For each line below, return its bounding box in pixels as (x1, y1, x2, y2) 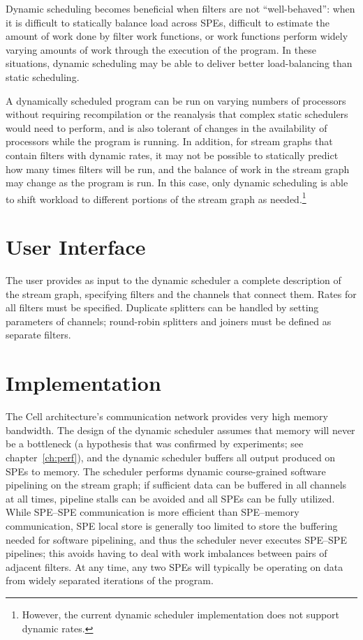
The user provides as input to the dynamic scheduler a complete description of (6, 273, 341, 288)
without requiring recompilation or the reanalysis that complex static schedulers (6, 107, 348, 121)
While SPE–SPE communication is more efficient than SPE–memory (6, 505, 299, 519)
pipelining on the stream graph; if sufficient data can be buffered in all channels (6, 477, 347, 492)
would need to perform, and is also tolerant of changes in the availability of (6, 120, 327, 135)
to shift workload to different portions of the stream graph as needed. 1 (6, 189, 306, 206)
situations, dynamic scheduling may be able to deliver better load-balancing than (6, 56, 353, 70)
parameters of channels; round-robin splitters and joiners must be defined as (6, 313, 332, 328)
